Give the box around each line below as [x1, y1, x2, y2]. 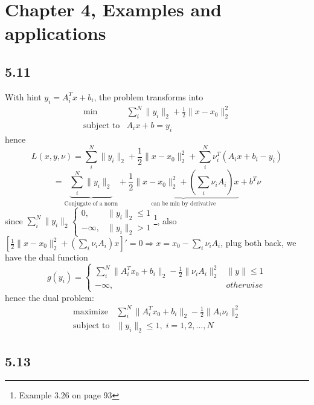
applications [5, 21, 106, 45]
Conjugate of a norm [64, 200, 118, 207]
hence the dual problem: [5, 291, 94, 303]
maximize [73, 307, 109, 316]
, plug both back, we [220, 236, 296, 249]
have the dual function [5, 251, 88, 264]
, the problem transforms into [94, 90, 203, 103]
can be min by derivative [151, 201, 216, 207]
